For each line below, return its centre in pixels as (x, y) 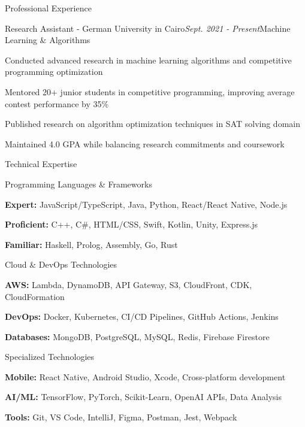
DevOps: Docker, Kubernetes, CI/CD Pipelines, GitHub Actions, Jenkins (142, 317)
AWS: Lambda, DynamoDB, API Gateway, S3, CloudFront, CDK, (129, 284)
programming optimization (54, 72)
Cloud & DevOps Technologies (61, 264)
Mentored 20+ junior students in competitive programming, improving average (150, 91)
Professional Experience (48, 8)
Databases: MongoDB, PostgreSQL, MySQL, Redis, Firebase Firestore (137, 336)
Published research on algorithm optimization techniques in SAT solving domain (152, 124)
